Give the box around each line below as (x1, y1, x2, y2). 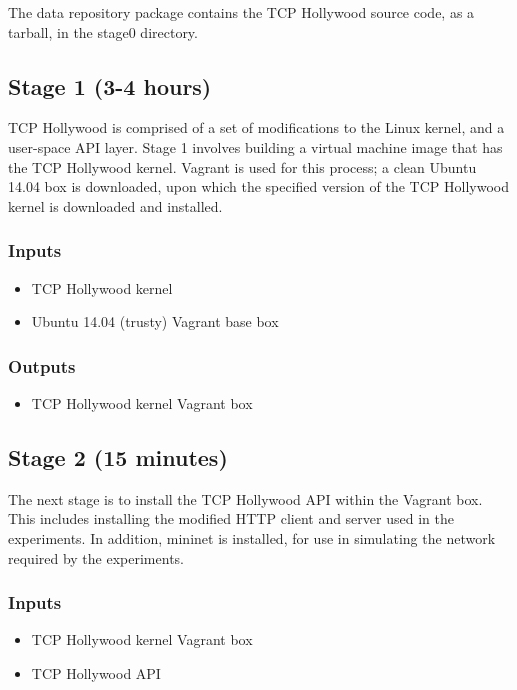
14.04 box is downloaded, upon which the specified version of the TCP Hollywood (8, 176, 509, 197)
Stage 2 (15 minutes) (8, 441, 228, 472)
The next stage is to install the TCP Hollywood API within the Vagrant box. (8, 488, 483, 509)
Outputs (8, 353, 76, 378)
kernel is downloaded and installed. (8, 195, 223, 216)
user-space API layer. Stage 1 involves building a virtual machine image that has (8, 136, 503, 157)
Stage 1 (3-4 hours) (8, 70, 212, 101)
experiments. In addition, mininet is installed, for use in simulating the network (8, 527, 496, 548)
